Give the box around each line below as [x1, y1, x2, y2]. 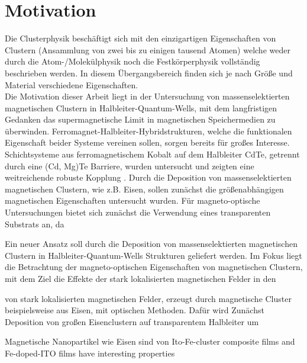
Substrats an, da [5, 217, 64, 230]
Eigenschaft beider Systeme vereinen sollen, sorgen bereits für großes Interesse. [5, 136, 290, 149]
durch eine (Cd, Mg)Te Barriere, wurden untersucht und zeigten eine [5, 159, 254, 172]
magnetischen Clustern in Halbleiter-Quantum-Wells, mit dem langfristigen [5, 101, 277, 114]
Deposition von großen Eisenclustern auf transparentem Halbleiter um [5, 315, 259, 327]
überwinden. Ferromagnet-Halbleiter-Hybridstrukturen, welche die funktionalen [5, 124, 292, 137]
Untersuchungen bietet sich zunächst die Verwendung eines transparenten [5, 206, 271, 219]
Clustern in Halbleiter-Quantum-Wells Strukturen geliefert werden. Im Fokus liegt [5, 249, 302, 261]
